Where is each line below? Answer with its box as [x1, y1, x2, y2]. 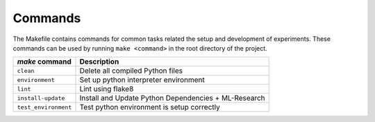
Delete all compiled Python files [79, 66, 183, 76]
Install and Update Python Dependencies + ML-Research [79, 94, 265, 103]
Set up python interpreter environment [79, 75, 205, 85]
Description [79, 57, 119, 67]
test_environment [17, 103, 72, 111]
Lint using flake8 [79, 84, 134, 94]
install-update [17, 94, 65, 102]
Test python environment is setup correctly [79, 103, 220, 112]
